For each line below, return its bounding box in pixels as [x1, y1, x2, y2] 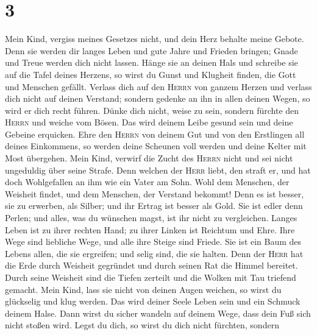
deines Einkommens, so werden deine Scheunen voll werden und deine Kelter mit [5, 139, 307, 152]
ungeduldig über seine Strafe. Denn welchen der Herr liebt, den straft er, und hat [5, 163, 311, 176]
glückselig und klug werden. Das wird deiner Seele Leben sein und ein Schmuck [5, 295, 301, 308]
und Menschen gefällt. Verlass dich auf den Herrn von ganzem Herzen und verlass [5, 80, 312, 93]
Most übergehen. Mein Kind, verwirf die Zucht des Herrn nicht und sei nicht [5, 152, 293, 164]
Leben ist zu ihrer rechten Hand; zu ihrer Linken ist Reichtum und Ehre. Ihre [5, 223, 295, 236]
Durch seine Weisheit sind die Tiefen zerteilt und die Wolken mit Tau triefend [5, 271, 296, 283]
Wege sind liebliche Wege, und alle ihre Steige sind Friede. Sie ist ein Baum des [5, 235, 302, 248]
